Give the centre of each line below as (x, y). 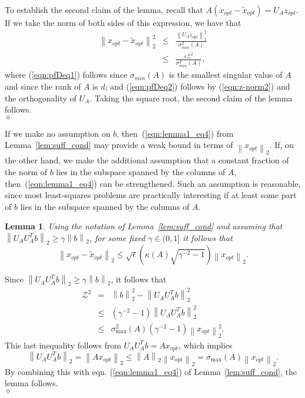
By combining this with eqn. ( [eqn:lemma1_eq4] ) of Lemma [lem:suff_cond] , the (151, 371)
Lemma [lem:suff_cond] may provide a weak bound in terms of (119, 145)
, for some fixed (117, 237)
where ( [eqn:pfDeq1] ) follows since (66, 75)
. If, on (281, 145)
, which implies (205, 345)
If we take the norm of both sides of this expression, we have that (123, 22)
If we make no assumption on (58, 133)
